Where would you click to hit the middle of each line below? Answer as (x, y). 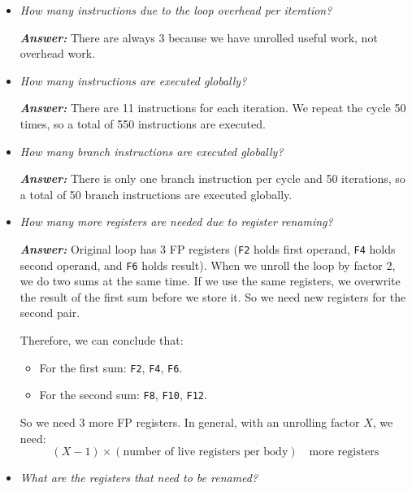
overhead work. (58, 53)
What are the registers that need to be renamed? (139, 478)
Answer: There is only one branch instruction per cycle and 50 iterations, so (213, 178)
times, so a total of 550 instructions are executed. (143, 123)
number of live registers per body (206, 452)
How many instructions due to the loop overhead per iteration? (176, 10)
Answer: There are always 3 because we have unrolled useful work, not (199, 37)
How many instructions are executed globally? (133, 80)
